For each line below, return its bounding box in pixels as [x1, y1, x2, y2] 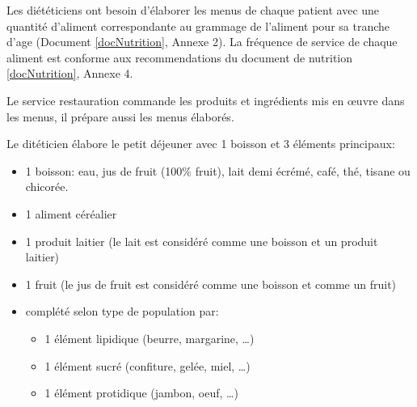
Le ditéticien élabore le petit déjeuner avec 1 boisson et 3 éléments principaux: [6, 135, 395, 152]
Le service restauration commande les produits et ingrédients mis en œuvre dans [6, 91, 405, 108]
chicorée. [25, 178, 69, 195]
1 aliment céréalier [25, 205, 117, 222]
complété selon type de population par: [25, 303, 219, 320]
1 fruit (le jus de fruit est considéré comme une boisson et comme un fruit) [25, 275, 397, 292]
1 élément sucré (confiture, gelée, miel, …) [44, 357, 251, 374]
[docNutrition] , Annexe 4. [6, 65, 133, 82]
